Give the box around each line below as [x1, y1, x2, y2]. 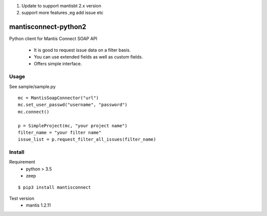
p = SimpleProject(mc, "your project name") [18, 123, 128, 128]
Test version [9, 196, 35, 202]
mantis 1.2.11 [26, 202, 51, 208]
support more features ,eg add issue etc [21, 10, 104, 16]
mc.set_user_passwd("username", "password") [18, 102, 128, 108]
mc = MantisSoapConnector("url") [18, 95, 99, 101]
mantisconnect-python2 [9, 23, 87, 31]
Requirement [9, 159, 36, 165]
